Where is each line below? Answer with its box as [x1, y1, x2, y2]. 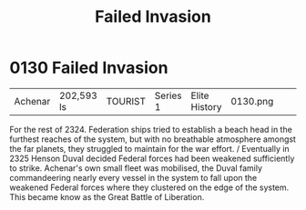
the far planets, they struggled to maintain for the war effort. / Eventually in [9, 143, 290, 154]
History [190, 100, 222, 113]
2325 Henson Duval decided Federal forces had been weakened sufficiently [9, 153, 295, 164]
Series [154, 89, 182, 102]
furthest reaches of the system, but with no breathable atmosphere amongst [9, 134, 296, 145]
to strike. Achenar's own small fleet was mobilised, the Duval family [9, 162, 262, 174]
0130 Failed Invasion [9, 57, 168, 78]
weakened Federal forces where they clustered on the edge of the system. [9, 182, 290, 193]
